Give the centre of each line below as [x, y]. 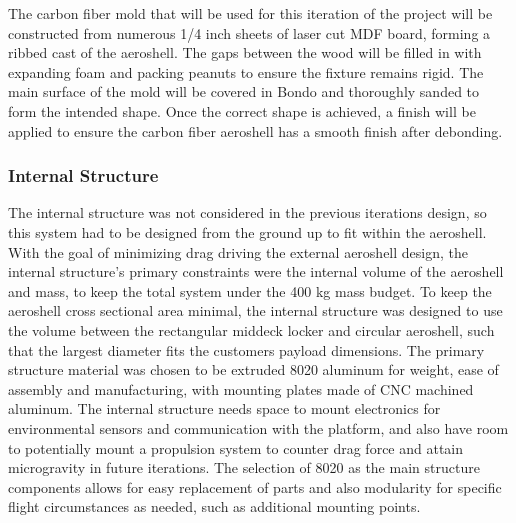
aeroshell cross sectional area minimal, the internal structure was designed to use [255, 310]
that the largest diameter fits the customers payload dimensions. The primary [246, 349]
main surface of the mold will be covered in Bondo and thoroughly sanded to [244, 91]
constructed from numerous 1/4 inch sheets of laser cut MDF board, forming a [249, 32]
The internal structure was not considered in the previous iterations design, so [247, 212]
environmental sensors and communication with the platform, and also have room [258, 427]
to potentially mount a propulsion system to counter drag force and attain [236, 447]
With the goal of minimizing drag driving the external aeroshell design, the [238, 251]
